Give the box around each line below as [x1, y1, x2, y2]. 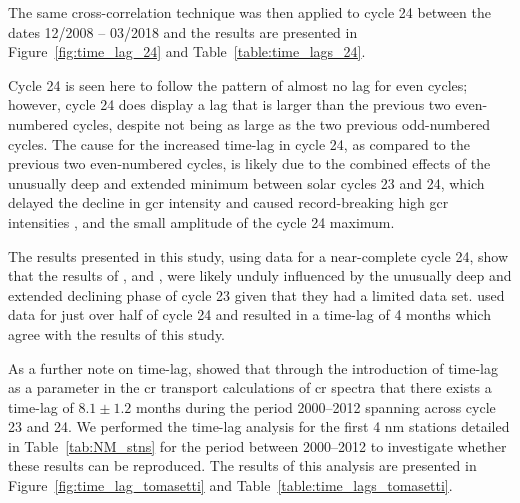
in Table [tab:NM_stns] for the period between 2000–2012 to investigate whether [8, 435, 507, 456]
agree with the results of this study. [8, 323, 225, 344]
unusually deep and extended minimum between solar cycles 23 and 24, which [8, 172, 485, 193]
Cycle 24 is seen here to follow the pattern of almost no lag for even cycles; [8, 74, 468, 95]
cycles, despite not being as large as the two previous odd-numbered [72, 113, 490, 134]
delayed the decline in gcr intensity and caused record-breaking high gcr [8, 192, 449, 213]
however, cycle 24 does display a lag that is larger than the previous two [8, 94, 451, 115]
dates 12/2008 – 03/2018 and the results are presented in [8, 21, 358, 42]
